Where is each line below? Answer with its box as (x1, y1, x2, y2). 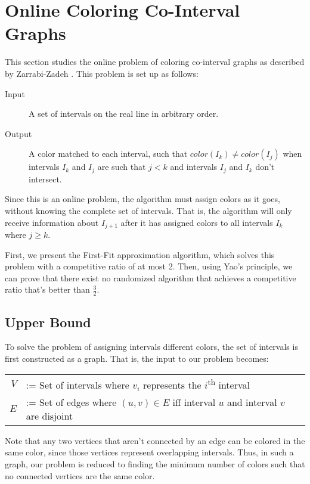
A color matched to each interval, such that (29, 147, 188, 160)
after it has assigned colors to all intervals (120, 216, 273, 228)
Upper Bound (5, 312, 91, 331)
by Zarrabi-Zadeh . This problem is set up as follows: (5, 67, 199, 79)
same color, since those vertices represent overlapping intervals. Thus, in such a (5, 446, 294, 458)
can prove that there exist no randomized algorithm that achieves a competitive (5, 271, 296, 284)
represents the (143, 377, 201, 392)
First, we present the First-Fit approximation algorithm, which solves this (5, 248, 275, 260)
